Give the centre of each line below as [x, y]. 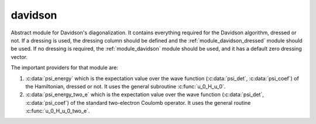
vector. [19, 57]
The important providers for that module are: [64, 68]
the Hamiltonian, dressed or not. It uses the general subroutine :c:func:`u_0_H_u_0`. [126, 86]
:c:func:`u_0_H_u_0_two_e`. [58, 111]
